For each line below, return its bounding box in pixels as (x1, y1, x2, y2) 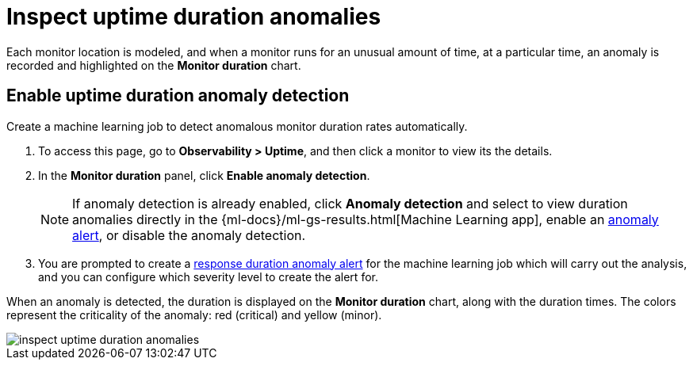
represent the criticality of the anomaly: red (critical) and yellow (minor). (6, 307, 382, 322)
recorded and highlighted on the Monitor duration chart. (6, 58, 301, 72)
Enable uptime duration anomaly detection (6, 86, 350, 106)
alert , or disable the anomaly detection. (72, 227, 306, 243)
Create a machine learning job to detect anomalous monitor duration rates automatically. (6, 119, 468, 133)
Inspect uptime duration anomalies (6, 3, 381, 30)
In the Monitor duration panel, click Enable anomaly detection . (38, 168, 370, 182)
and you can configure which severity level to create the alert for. (38, 269, 378, 284)
